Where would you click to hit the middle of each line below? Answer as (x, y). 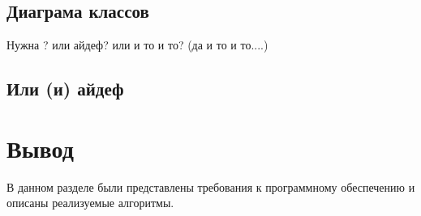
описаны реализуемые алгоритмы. (90, 203)
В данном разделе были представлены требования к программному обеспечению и (211, 186)
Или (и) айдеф (65, 89)
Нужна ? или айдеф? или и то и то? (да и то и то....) (137, 45)
